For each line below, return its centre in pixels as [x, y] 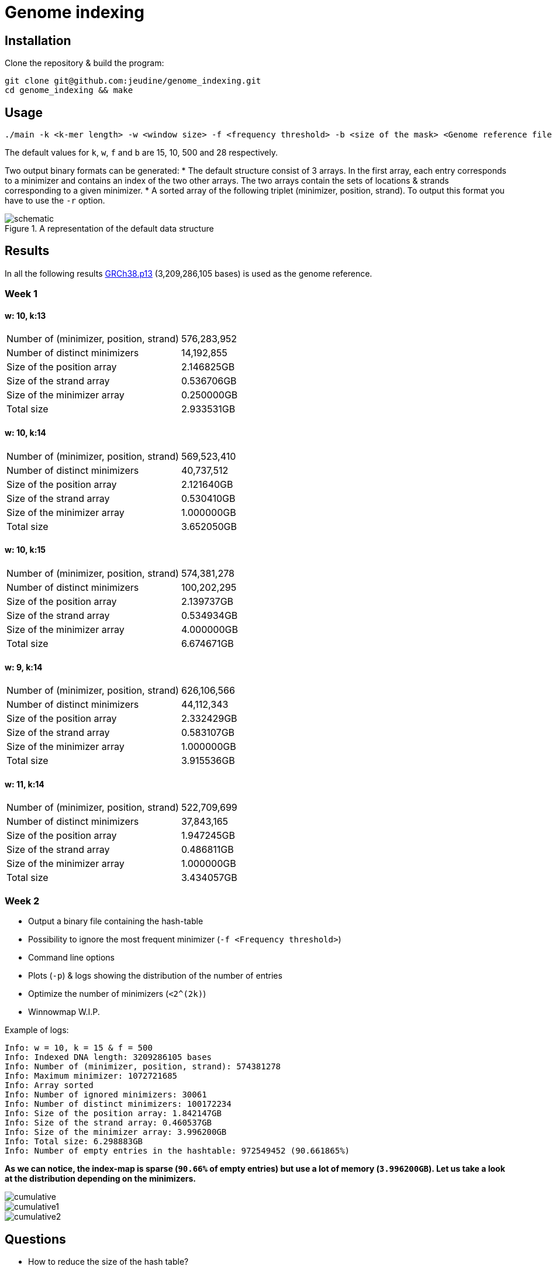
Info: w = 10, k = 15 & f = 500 [79, 1048]
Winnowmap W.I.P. [64, 1012]
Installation [38, 40]
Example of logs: [37, 1030]
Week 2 [22, 901]
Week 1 [21, 294]
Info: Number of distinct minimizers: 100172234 [118, 1104]
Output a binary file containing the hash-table [116, 921]
